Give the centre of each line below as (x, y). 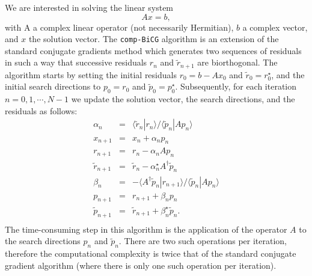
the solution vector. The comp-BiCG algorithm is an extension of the (154, 39)
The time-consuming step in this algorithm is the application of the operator (146, 229)
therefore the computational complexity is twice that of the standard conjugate (151, 253)
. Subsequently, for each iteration (236, 86)
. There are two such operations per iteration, (203, 241)
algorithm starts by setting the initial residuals (91, 74)
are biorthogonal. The (237, 62)
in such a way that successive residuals (76, 62)
